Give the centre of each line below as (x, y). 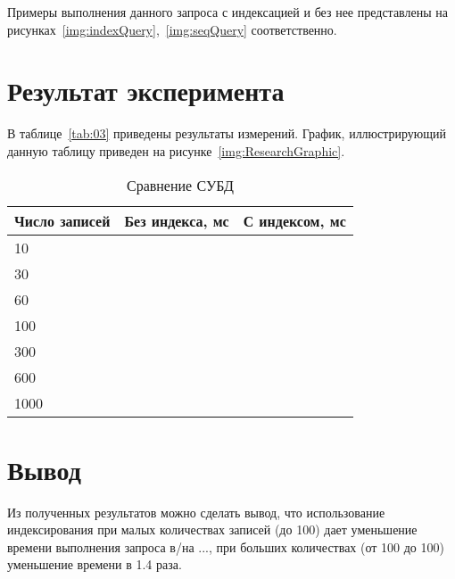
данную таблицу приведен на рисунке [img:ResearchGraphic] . (176, 150)
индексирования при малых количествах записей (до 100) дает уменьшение (212, 529)
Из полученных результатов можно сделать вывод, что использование (196, 512)
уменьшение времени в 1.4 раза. (95, 564)
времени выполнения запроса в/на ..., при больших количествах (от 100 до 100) (226, 546)
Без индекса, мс (177, 220)
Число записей (62, 220)
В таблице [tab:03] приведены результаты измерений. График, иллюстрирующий (227, 133)
